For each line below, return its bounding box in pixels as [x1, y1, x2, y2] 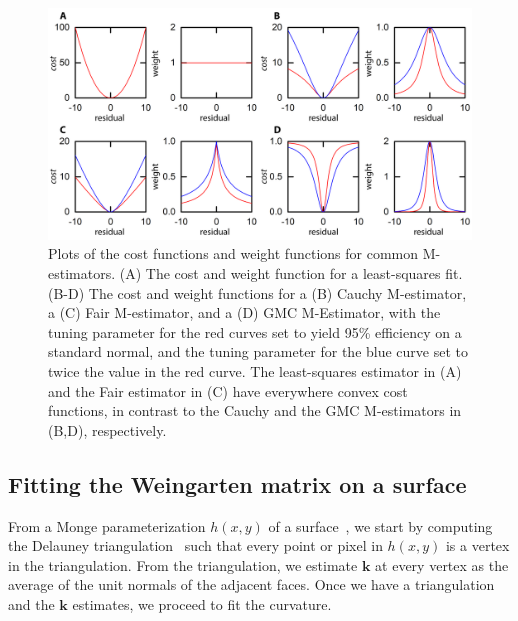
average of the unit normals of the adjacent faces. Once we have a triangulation [8, 574, 495, 595]
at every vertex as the [375, 554, 509, 575]
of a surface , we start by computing [268, 515, 493, 536]
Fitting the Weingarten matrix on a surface [8, 468, 467, 499]
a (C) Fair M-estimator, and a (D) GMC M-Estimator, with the [48, 302, 441, 323]
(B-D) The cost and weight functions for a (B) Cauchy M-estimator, [48, 282, 467, 303]
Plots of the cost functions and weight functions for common [48, 243, 418, 264]
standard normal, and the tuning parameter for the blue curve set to [48, 341, 469, 362]
